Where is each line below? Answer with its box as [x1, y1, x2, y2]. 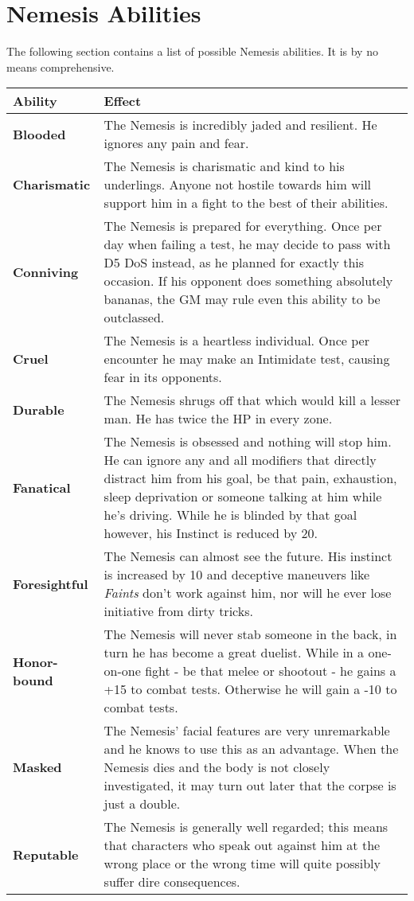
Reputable [13, 844, 79, 864]
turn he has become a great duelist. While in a [103, 643, 365, 662]
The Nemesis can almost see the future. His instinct [103, 547, 393, 566]
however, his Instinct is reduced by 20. [103, 524, 318, 543]
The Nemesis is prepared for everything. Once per [103, 216, 382, 236]
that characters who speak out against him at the [103, 836, 381, 855]
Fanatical [13, 478, 71, 497]
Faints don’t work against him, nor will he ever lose [103, 583, 392, 603]
